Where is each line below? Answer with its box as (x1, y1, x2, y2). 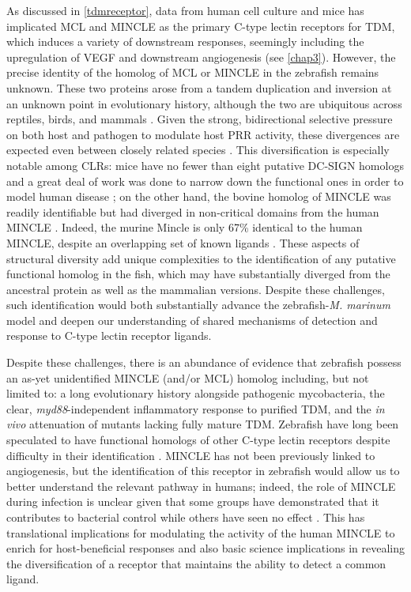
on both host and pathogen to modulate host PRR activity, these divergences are (6, 126, 400, 142)
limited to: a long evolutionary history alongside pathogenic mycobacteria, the (6, 385, 385, 402)
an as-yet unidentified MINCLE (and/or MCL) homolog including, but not (6, 369, 369, 386)
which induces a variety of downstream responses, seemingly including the (6, 33, 364, 50)
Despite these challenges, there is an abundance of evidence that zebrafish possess (6, 354, 402, 371)
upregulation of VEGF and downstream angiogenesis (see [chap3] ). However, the (6, 48, 396, 65)
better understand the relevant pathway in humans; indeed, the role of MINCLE (6, 477, 396, 494)
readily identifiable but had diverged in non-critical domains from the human (6, 203, 379, 220)
